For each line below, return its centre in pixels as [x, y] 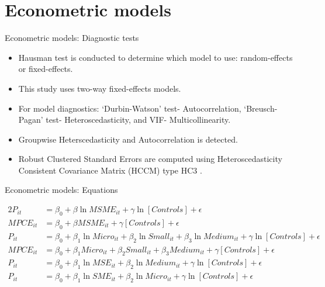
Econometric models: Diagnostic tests [72, 38]
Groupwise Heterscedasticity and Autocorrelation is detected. [128, 139]
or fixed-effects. [46, 69]
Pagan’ [31, 120]
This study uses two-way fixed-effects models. [100, 88]
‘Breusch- [261, 108]
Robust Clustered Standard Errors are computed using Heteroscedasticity [150, 159]
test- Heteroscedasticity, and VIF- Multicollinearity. [138, 120]
